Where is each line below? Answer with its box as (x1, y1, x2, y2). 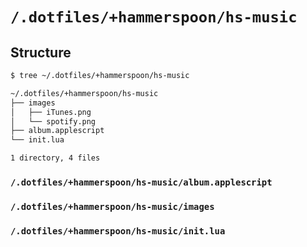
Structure (10, 44, 72, 61)
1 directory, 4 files (10, 153, 101, 163)
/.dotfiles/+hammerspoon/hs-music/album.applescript (10, 176, 273, 188)
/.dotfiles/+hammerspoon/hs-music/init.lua (10, 225, 226, 237)
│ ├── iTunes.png (10, 107, 92, 117)
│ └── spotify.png (10, 116, 97, 127)
